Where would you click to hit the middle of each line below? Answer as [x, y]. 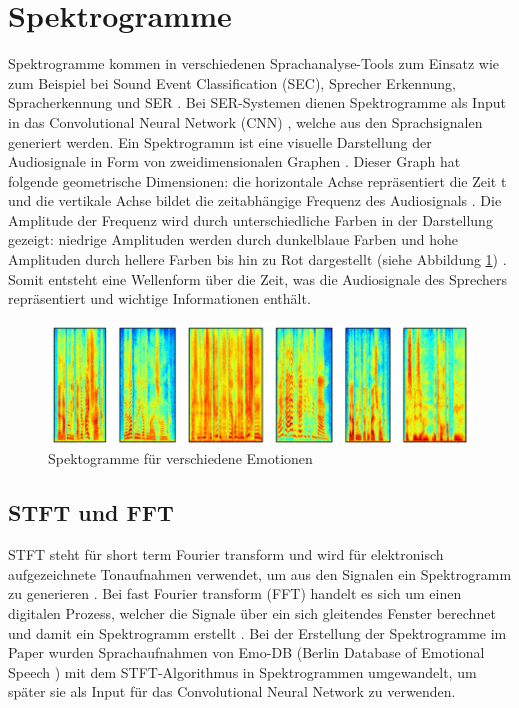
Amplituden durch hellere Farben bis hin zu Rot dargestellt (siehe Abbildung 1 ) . [257, 259]
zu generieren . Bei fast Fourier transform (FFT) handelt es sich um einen [235, 593]
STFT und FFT [91, 512]
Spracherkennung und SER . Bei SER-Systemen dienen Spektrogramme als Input [257, 102]
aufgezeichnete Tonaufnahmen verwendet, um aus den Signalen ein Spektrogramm [260, 573]
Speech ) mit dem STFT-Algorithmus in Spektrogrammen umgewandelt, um [242, 671]
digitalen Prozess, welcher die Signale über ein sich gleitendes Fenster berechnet [252, 612]
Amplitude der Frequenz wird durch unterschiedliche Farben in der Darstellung [250, 219]
